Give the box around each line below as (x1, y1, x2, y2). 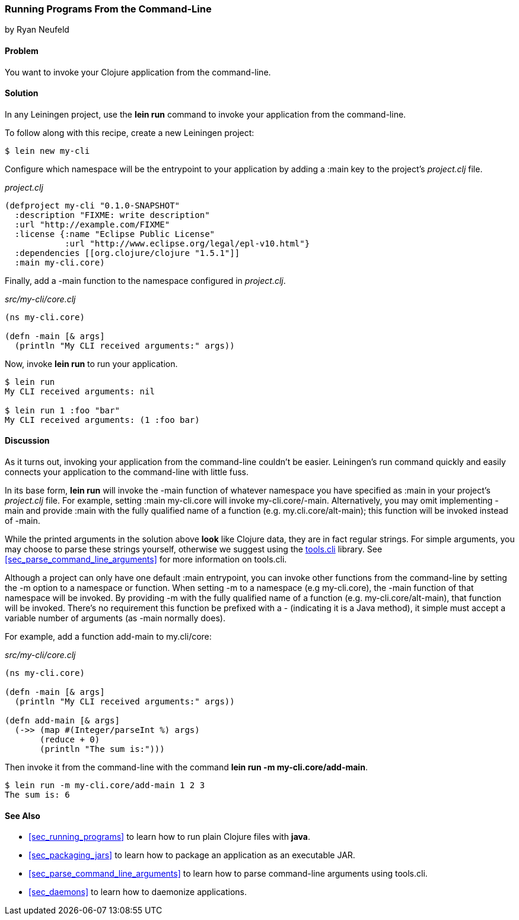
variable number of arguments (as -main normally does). (5, 613, 225, 624)
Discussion (5, 435, 50, 446)
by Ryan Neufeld (5, 24, 69, 35)
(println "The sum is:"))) (40, 744, 165, 754)
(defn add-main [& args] (5, 716, 120, 726)
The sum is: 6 (5, 790, 70, 800)
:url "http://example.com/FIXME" (14, 219, 170, 229)
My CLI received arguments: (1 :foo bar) (5, 415, 200, 425)
